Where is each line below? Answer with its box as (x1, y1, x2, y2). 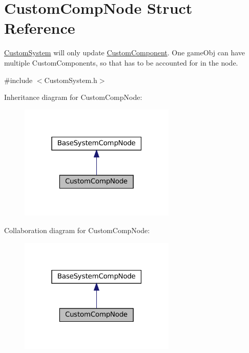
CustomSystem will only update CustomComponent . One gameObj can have (4, 47, 245, 58)
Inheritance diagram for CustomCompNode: (4, 92, 142, 102)
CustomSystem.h (44, 74, 97, 85)
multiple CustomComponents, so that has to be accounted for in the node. (4, 57, 238, 68)
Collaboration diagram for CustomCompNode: (4, 225, 150, 236)
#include (4, 74, 33, 85)
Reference (4, 17, 75, 38)
